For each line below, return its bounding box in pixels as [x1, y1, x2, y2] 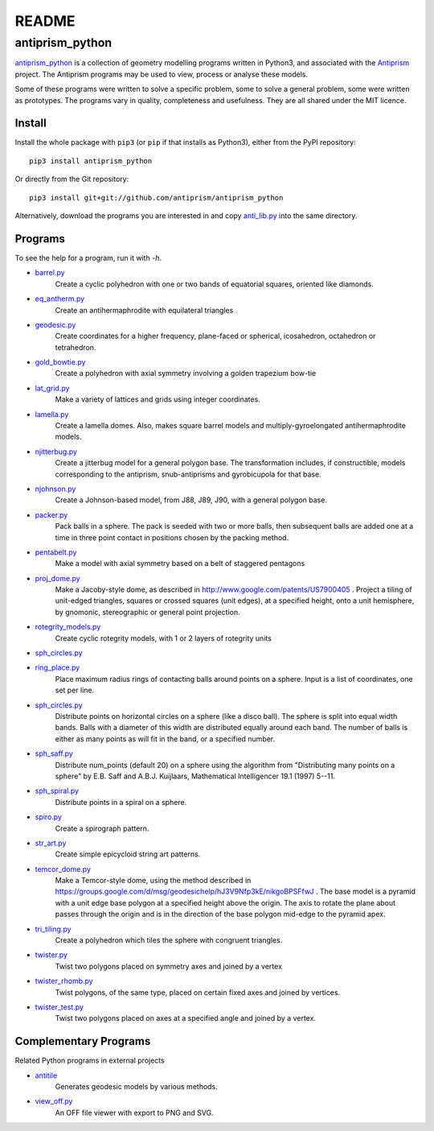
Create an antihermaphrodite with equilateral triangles [55, 305, 234, 315]
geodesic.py [35, 320, 76, 329]
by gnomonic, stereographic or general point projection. [55, 607, 240, 617]
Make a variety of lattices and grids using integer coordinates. [55, 394, 260, 404]
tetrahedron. [55, 342, 96, 352]
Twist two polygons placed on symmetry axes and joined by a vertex [55, 961, 283, 971]
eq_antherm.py [35, 294, 85, 303]
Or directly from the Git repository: [14, 174, 129, 184]
